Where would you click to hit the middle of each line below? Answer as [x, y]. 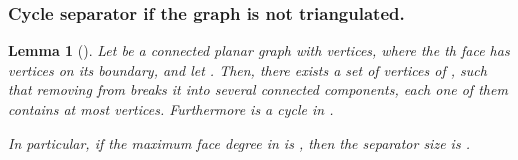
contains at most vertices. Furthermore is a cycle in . [171, 109]
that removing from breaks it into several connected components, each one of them [258, 89]
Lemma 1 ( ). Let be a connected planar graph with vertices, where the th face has [259, 50]
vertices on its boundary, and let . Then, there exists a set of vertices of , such [247, 69]
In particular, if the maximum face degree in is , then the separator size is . [239, 142]
